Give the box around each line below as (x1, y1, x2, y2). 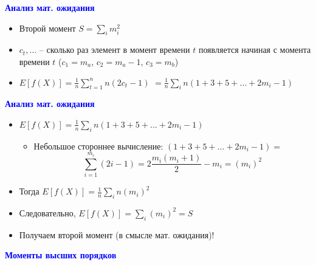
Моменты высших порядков (5, 249, 117, 261)
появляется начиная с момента (198, 43, 311, 56)
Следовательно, (19, 206, 76, 219)
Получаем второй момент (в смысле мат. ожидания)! (19, 228, 215, 241)
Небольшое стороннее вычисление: (33, 139, 163, 152)
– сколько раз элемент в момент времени (39, 43, 190, 56)
